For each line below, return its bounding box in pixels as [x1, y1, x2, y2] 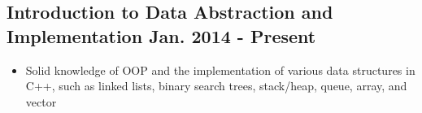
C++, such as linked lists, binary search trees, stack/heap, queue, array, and [25, 77, 407, 94]
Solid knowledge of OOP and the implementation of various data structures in [25, 61, 415, 78]
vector [25, 93, 57, 110]
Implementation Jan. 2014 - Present [7, 23, 316, 48]
